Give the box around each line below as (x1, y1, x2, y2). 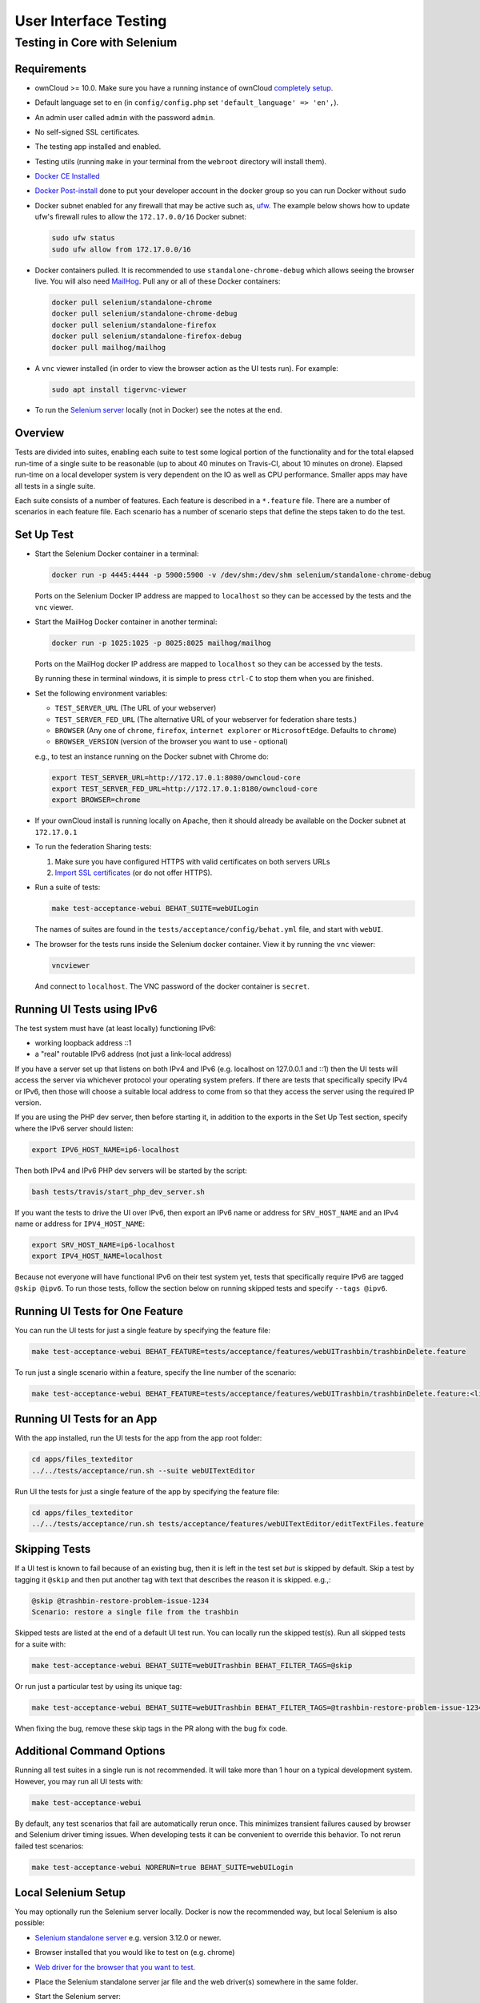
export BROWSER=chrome (51, 796, 141, 804)
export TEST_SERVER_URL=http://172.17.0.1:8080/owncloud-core (51, 773, 301, 782)
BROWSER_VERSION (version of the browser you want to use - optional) (54, 737, 288, 747)
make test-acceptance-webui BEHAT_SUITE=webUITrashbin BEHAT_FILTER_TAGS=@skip (31, 1661, 353, 1670)
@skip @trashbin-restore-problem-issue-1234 (31, 1596, 210, 1606)
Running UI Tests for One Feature (14, 1304, 184, 1318)
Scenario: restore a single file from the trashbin (31, 1607, 239, 1617)
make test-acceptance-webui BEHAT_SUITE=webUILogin (51, 904, 259, 913)
